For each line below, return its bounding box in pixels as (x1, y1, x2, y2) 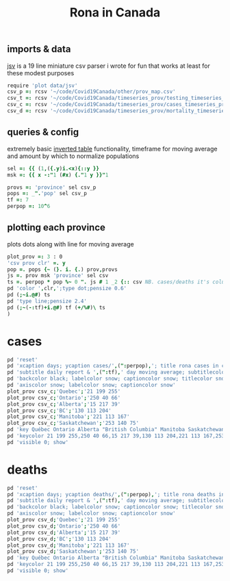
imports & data (7, 43, 71, 55)
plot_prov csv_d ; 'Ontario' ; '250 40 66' (7, 522, 121, 530)
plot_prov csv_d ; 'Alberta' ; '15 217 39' (7, 529, 121, 536)
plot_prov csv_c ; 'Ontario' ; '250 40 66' (7, 394, 121, 401)
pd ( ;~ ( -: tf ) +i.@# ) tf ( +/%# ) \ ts (7, 304, 106, 311)
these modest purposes (7, 68, 75, 77)
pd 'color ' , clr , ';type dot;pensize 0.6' (7, 285, 127, 292)
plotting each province (7, 222, 106, 233)
